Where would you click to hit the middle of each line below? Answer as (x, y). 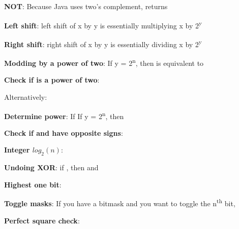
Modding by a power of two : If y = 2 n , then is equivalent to (104, 62)
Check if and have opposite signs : (64, 132)
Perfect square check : (42, 220)
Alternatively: (26, 97)
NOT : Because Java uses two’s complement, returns (86, 6)
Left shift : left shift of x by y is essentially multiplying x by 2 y (103, 24)
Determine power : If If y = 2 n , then (64, 115)
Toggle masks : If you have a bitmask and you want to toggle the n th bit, (120, 203)
